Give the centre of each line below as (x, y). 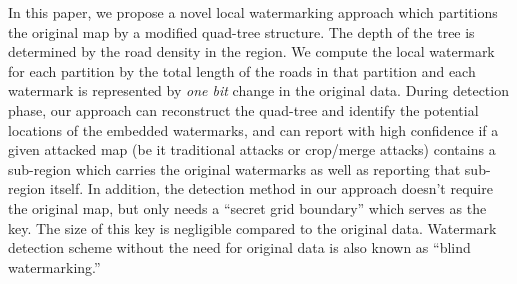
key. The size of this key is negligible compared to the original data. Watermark (252, 227)
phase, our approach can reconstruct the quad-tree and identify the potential (243, 109)
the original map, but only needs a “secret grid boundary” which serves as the (247, 207)
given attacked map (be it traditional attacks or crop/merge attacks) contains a (252, 149)
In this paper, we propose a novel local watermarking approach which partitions (253, 12)
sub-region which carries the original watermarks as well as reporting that (234, 168)
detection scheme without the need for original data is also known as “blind (239, 247)
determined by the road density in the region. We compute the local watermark (251, 51)
